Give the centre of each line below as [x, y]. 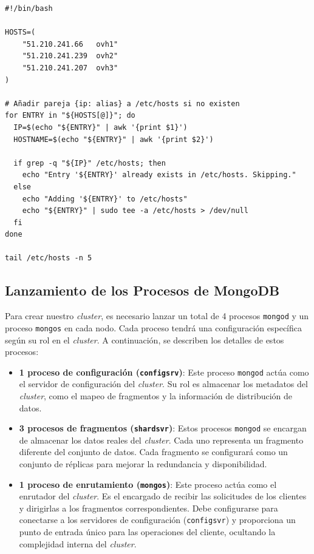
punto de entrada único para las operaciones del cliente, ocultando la [147, 532]
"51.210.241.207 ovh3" [70, 68]
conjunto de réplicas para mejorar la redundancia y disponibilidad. [143, 464]
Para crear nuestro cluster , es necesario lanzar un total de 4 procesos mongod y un [157, 316]
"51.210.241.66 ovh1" [70, 44]
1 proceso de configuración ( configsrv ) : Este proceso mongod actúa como [164, 372]
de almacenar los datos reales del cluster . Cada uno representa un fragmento [161, 440]
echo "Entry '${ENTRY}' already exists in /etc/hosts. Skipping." [159, 175]
